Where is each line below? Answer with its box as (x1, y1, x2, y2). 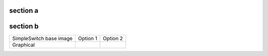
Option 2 (102, 35, 124, 42)
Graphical (12, 41, 35, 48)
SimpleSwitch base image (12, 35, 73, 42)
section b (9, 22, 39, 30)
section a (9, 6, 39, 15)
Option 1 (78, 35, 98, 42)
